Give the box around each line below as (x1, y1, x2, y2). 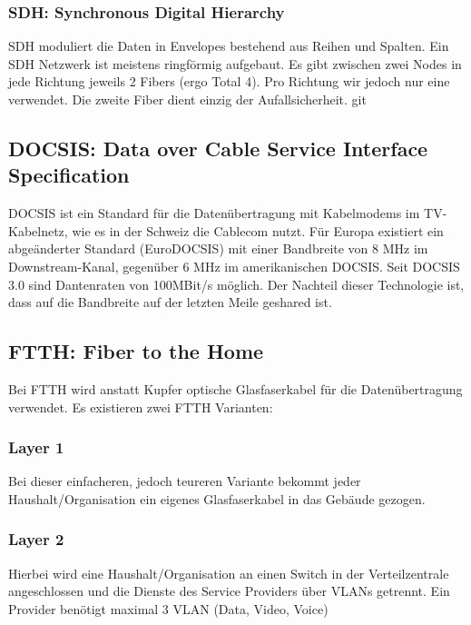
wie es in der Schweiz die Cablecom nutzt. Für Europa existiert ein (72, 221, 444, 240)
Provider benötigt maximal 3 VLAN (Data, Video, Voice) (8, 599, 329, 618)
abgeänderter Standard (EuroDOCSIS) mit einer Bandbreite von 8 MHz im (8, 239, 428, 258)
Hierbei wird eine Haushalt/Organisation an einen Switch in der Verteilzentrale (8, 563, 449, 582)
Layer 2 (8, 528, 64, 551)
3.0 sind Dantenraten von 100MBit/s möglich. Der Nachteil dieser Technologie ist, (8, 274, 465, 293)
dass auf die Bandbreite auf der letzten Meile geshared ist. (8, 293, 332, 312)
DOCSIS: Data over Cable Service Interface (8, 134, 428, 162)
